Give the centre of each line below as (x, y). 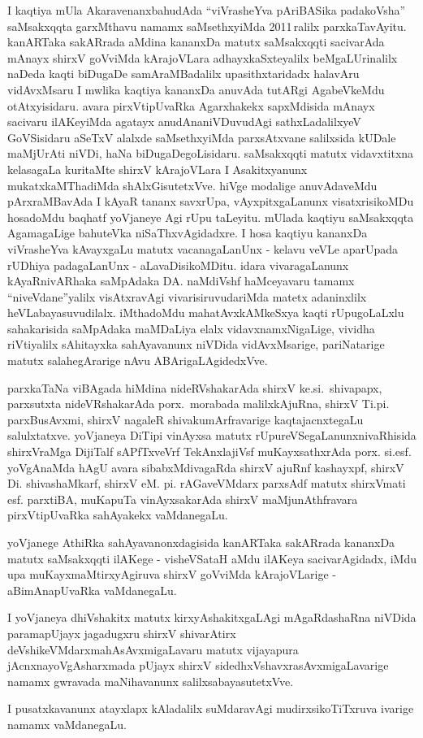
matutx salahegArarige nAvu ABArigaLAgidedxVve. (138, 360)
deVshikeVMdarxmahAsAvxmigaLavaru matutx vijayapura (153, 649)
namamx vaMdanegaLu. (67, 724)
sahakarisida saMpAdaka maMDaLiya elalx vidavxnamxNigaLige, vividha (191, 328)
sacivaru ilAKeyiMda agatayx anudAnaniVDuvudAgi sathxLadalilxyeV (184, 122)
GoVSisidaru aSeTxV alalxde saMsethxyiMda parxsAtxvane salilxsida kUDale (202, 137)
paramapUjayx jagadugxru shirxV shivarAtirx (122, 633)
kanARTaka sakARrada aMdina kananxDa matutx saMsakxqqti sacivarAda (196, 42)
